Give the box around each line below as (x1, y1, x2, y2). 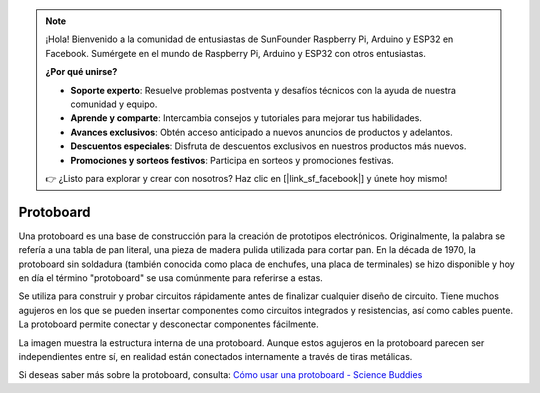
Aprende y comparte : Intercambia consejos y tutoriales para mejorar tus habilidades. (70, 112, 422, 124)
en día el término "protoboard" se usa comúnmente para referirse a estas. (18, 271, 324, 284)
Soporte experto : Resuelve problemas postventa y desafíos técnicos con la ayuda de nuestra (70, 84, 457, 96)
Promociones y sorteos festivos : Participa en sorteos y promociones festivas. (70, 154, 394, 166)
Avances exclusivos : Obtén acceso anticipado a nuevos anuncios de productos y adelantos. (70, 126, 454, 138)
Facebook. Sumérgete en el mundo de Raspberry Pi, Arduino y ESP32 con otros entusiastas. (45, 47, 427, 59)
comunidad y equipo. (70, 98, 158, 110)
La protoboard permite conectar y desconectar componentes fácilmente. (18, 318, 319, 330)
